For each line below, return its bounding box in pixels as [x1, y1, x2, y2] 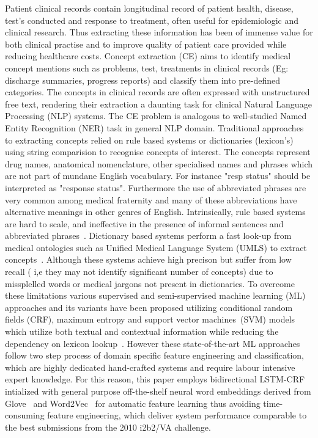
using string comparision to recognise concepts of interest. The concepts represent [5, 145, 311, 158]
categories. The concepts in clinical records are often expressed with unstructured [5, 86, 310, 98]
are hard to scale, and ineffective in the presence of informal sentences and [5, 217, 284, 230]
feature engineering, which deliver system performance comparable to [47, 409, 307, 422]
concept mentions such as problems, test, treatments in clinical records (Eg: [5, 61, 289, 74]
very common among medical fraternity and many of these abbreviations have [5, 193, 297, 206]
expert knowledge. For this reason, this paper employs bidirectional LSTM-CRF [5, 373, 305, 385]
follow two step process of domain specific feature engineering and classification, [5, 349, 305, 362]
